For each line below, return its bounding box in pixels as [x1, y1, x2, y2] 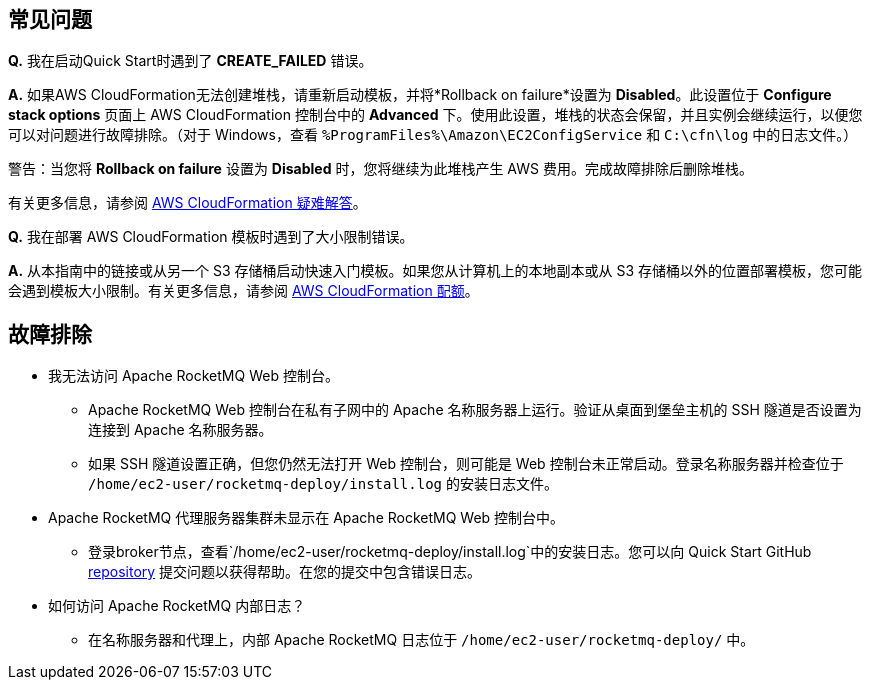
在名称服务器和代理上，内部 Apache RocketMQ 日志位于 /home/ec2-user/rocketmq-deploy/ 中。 [88, 631, 755, 649]
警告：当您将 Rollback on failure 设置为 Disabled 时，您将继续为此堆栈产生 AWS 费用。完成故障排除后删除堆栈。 [8, 160, 753, 178]
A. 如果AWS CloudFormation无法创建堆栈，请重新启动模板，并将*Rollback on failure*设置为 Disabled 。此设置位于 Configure [8, 86, 832, 104]
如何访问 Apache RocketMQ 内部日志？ [48, 597, 306, 615]
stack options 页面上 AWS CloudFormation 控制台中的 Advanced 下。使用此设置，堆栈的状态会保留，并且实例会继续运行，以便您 [8, 106, 863, 124]
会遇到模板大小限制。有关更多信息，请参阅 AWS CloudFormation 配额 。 [8, 282, 479, 300]
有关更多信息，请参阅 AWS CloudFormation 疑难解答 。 [8, 194, 367, 212]
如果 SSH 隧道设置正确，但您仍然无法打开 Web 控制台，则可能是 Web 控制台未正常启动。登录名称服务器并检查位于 [88, 455, 844, 473]
